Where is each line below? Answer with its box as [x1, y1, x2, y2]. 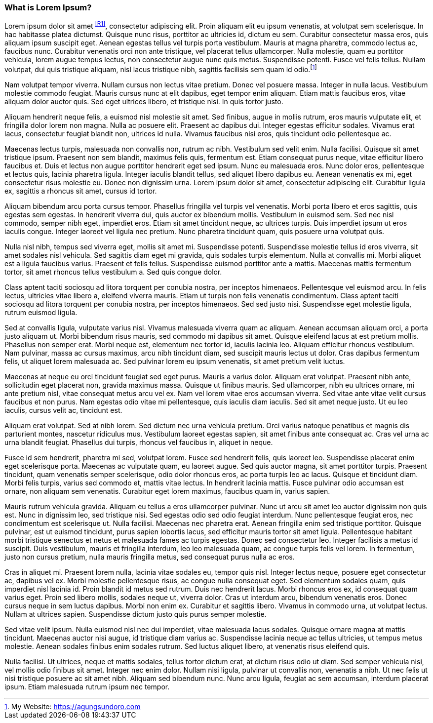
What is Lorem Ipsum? [4, 2, 92, 12]
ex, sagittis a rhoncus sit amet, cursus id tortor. [4, 186, 157, 195]
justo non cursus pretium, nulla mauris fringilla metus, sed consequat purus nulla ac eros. [4, 552, 295, 561]
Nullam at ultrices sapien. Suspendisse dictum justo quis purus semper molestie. [4, 609, 267, 618]
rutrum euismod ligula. [4, 308, 78, 317]
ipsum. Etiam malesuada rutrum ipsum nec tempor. [4, 682, 170, 691]
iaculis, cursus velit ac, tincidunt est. [4, 405, 122, 414]
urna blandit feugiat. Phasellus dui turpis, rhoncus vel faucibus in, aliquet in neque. [4, 438, 273, 446]
